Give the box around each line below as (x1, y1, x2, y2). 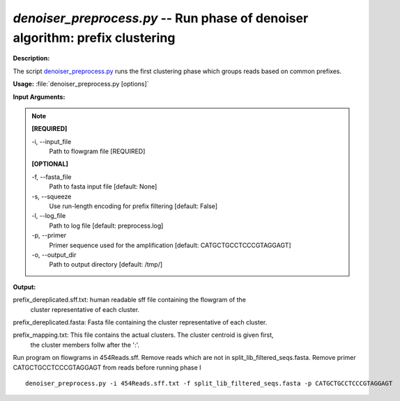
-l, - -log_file (31, 212, 66, 220)
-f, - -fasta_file (31, 173, 72, 181)
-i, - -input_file (31, 137, 72, 146)
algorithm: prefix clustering (13, 30, 176, 45)
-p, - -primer (31, 231, 66, 239)
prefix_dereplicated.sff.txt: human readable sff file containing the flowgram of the (13, 296, 247, 304)
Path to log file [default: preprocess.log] (49, 221, 164, 230)
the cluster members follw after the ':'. (30, 340, 139, 349)
